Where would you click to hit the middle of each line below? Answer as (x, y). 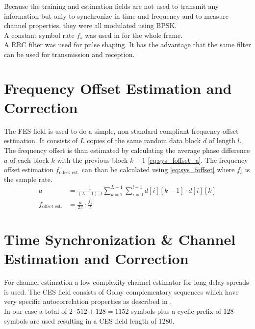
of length (222, 140)
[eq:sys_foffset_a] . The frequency (198, 160)
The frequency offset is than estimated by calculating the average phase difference (127, 150)
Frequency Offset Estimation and (118, 88)
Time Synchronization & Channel (120, 239)
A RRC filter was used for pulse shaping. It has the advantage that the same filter (127, 45)
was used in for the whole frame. (134, 35)
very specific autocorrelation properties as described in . (88, 301)
